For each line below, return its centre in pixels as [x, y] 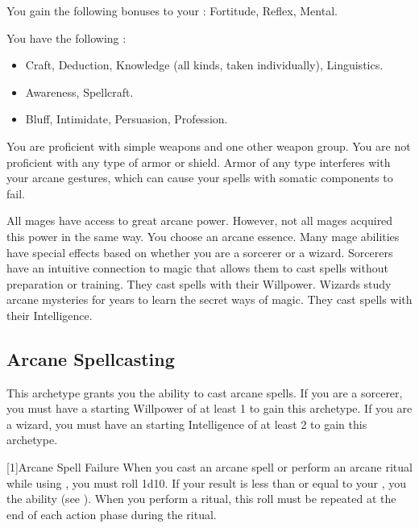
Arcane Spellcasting [91, 358]
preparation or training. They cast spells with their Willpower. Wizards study [199, 283]
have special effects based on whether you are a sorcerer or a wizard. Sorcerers [200, 252]
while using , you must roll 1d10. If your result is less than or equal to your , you [207, 482]
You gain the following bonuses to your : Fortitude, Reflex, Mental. [172, 10]
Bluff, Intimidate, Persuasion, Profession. [127, 119]
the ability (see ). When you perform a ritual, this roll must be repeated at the [201, 499]
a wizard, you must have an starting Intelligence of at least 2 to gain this [187, 424]
